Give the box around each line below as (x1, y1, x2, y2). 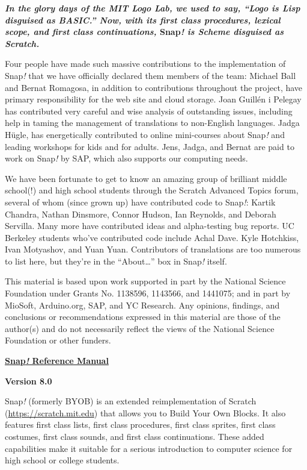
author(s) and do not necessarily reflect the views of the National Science (5, 322, 275, 334)
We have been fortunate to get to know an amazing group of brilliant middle (5, 172, 287, 184)
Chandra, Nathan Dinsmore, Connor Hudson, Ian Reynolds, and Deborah (5, 207, 276, 220)
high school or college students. (5, 454, 120, 466)
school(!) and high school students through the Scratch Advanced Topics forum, (5, 184, 299, 196)
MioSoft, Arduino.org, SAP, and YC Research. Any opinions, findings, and (5, 298, 280, 311)
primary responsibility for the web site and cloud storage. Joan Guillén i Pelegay (5, 93, 302, 105)
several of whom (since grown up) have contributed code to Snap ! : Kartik (5, 195, 276, 208)
